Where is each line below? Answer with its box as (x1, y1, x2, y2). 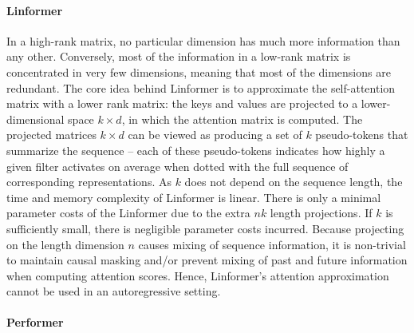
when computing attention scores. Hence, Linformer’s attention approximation (6, 267, 389, 283)
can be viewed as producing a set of (128, 126, 302, 143)
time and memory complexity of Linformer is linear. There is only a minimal (6, 188, 381, 205)
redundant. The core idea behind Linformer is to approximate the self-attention (6, 79, 396, 96)
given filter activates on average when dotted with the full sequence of (6, 157, 349, 174)
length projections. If (270, 204, 373, 221)
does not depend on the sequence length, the (184, 173, 403, 190)
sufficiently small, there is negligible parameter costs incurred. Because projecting (6, 220, 404, 236)
